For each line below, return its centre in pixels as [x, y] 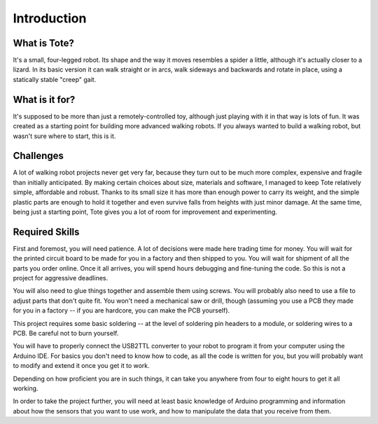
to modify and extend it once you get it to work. [81, 366]
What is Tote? [44, 43]
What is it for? [44, 99]
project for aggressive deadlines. [61, 278]
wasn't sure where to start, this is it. [64, 136]
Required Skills [46, 232]
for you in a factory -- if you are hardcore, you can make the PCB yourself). [121, 310]
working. [26, 388]
